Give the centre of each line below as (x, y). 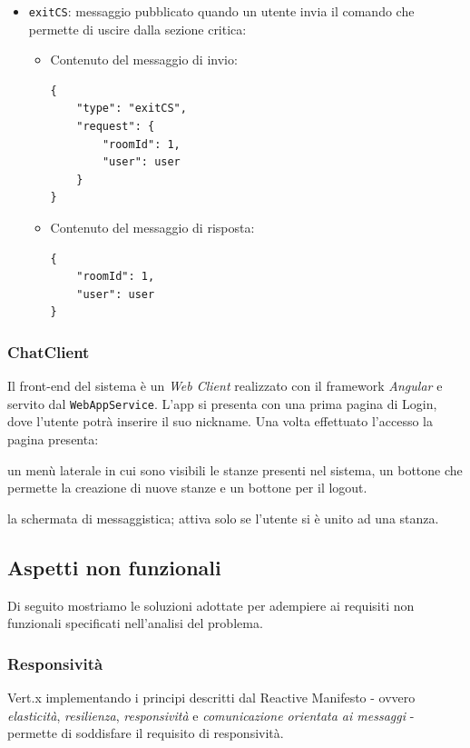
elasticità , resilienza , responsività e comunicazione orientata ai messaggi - (211, 715)
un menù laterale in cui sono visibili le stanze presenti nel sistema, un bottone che (235, 469)
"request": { (116, 127)
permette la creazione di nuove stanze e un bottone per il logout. (187, 488)
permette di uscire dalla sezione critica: (137, 29)
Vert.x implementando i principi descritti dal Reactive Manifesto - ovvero (211, 698)
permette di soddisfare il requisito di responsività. (146, 733)
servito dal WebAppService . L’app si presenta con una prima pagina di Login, (222, 403)
